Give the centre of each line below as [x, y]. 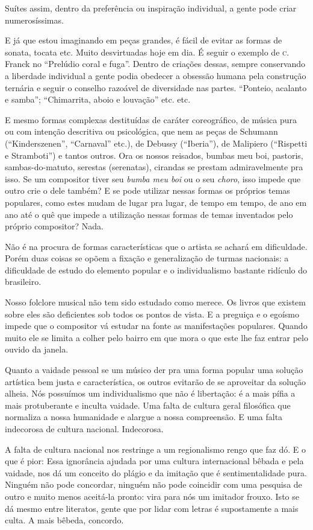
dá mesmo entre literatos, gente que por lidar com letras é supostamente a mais [152, 508]
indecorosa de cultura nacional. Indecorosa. [84, 429]
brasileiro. [23, 282]
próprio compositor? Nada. [54, 226]
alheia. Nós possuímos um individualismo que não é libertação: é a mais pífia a [150, 393]
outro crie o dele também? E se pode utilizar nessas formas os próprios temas [147, 190]
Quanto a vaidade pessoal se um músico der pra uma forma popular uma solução [154, 370]
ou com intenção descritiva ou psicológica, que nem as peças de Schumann [141, 131]
